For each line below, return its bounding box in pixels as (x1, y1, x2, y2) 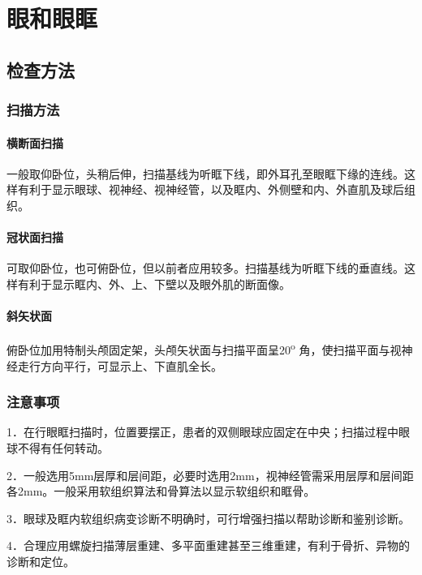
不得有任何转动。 (17, 440, 109, 457)
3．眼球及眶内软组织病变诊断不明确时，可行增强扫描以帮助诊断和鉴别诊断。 (6, 509, 410, 526)
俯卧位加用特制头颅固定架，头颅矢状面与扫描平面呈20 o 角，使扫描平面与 (6, 339, 390, 358)
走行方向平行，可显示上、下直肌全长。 (17, 357, 222, 374)
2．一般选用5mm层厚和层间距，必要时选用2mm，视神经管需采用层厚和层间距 (6, 466, 414, 483)
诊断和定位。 (6, 552, 75, 569)
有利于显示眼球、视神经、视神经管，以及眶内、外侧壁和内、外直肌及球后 (17, 181, 404, 198)
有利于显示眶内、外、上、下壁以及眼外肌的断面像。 (17, 275, 291, 292)
